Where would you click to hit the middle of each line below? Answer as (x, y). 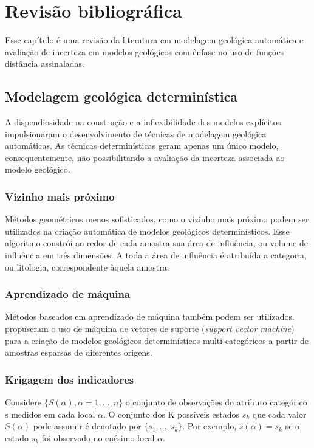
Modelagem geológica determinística (121, 96)
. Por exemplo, (210, 426)
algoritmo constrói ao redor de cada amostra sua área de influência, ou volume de (156, 243)
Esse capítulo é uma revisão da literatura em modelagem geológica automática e (154, 40)
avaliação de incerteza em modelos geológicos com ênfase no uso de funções (145, 51)
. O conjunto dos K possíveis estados (171, 414)
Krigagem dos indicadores (70, 379)
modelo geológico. (38, 169)
